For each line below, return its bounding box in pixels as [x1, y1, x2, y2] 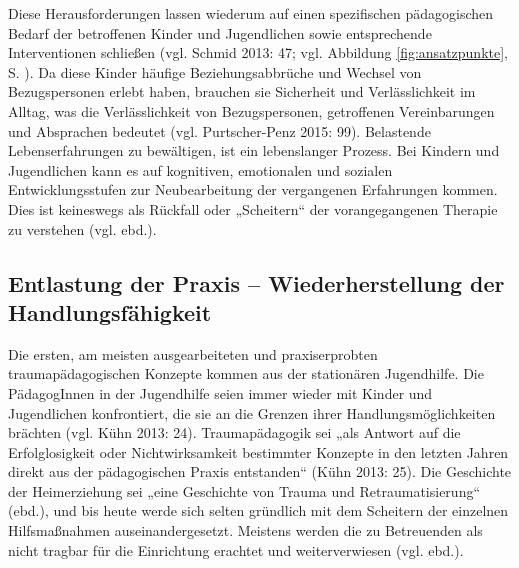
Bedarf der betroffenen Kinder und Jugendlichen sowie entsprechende [8, 22, 432, 43]
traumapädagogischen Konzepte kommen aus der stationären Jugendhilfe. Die [8, 363, 484, 384]
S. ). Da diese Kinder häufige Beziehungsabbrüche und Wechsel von [8, 61, 422, 82]
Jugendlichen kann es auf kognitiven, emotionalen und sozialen [8, 159, 393, 180]
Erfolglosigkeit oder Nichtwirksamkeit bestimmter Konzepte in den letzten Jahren [8, 441, 509, 462]
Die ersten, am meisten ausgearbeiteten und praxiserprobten [8, 343, 378, 364]
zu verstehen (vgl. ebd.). [8, 218, 157, 239]
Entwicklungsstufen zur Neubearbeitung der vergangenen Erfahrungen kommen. [8, 179, 498, 200]
